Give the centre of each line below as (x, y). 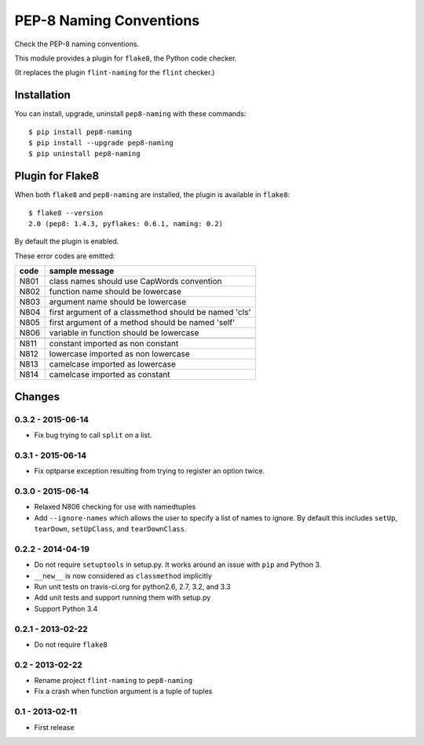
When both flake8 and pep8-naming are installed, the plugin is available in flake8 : (152, 195)
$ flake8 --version (66, 213)
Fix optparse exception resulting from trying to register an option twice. (150, 471)
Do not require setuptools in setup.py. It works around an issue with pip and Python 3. (178, 564)
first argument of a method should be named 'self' (142, 323)
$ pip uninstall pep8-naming (84, 154)
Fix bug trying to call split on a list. (93, 435)
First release (54, 727)
